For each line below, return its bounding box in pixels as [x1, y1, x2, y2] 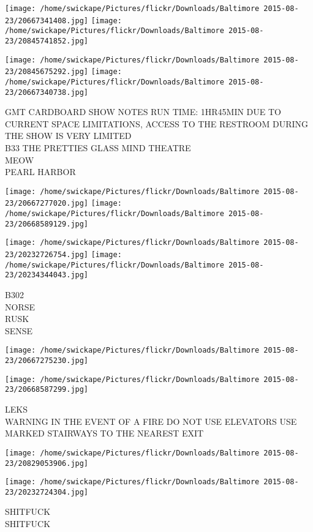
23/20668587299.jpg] [5, 385, 89, 394]
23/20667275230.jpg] [5, 356, 89, 365]
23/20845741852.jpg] [5, 36, 89, 45]
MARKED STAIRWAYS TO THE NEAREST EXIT [5, 427, 204, 440]
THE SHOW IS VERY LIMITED [5, 129, 132, 142]
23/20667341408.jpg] [5, 16, 89, 25]
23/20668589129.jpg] [5, 219, 89, 228]
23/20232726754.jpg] [5, 250, 89, 260]
